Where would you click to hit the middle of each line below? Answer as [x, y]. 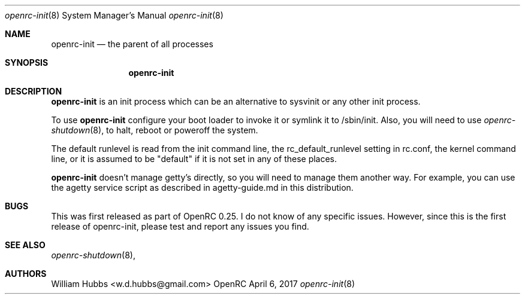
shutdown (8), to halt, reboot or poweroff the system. [155, 130]
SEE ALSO [25, 245]
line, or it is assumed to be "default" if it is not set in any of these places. [194, 159]
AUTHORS [26, 274]
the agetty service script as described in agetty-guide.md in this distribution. [202, 187]
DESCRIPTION [34, 91]
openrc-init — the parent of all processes [132, 44]
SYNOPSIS [27, 62]
